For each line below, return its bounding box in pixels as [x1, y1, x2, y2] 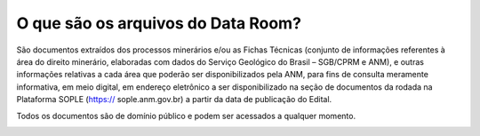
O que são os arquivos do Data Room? [16, 13, 302, 33]
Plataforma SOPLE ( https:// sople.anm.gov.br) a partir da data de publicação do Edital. [16, 94, 332, 105]
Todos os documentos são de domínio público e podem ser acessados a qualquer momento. [16, 110, 356, 121]
